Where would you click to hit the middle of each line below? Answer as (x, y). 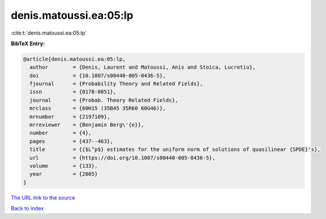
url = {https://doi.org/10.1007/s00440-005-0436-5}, (122, 158)
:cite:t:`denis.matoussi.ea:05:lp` (49, 33)
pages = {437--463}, (72, 141)
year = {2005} (64, 174)
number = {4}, (61, 133)
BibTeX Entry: (28, 43)
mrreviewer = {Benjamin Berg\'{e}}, (87, 125)
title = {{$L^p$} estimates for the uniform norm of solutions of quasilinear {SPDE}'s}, (175, 149)
